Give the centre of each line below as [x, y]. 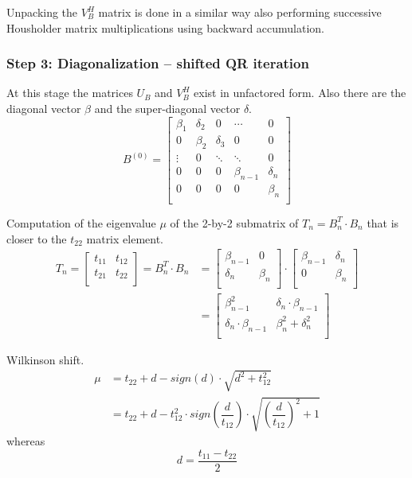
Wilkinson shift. [45, 359]
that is [383, 222]
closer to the [37, 238]
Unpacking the [42, 12]
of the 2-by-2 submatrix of [234, 222]
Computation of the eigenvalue [81, 222]
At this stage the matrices [70, 93]
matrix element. [125, 238]
